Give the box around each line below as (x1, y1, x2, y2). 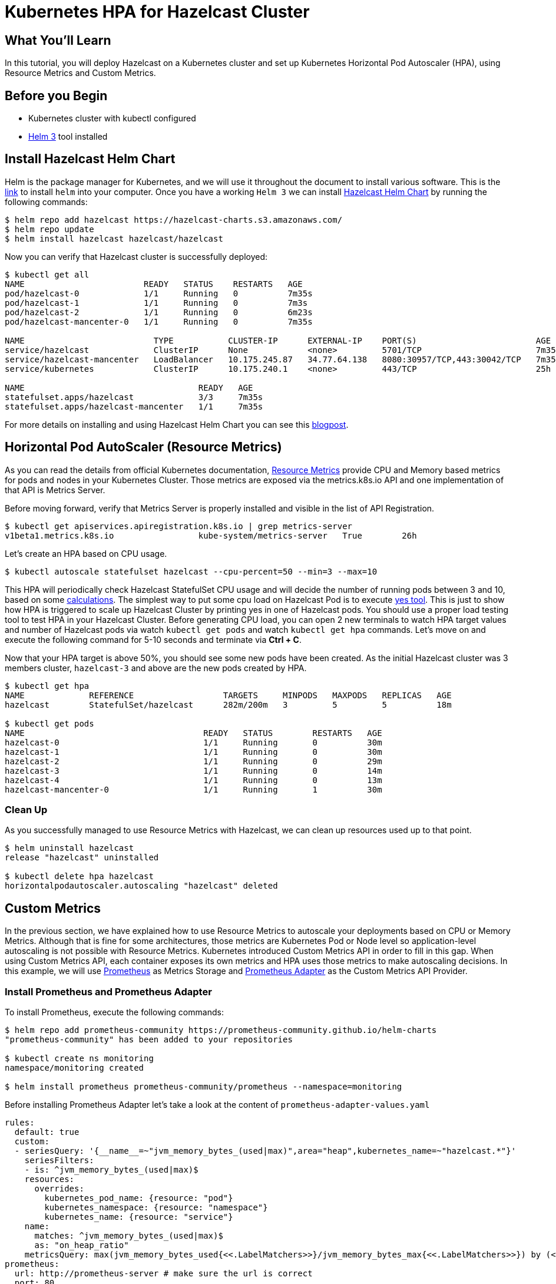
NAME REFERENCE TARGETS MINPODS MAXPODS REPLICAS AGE (5, 690, 452, 700)
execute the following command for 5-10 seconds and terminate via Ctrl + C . (5, 634, 302, 645)
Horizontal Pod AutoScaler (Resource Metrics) (5, 440, 282, 455)
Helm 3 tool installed (28, 131, 108, 142)
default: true (14, 1127, 80, 1137)
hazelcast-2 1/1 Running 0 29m (5, 756, 382, 766)
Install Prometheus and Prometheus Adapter (5, 985, 212, 998)
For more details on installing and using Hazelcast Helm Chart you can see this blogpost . (5, 419, 349, 430)
